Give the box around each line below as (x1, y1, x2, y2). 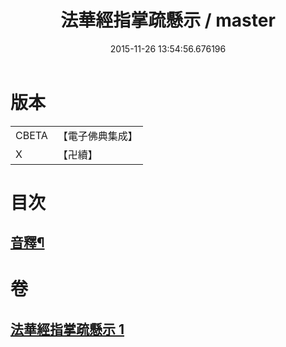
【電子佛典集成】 (57, 129, 138, 143)
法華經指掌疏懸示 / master (60, 9, 276, 32)
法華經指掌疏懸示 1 (10, 321, 125, 338)
